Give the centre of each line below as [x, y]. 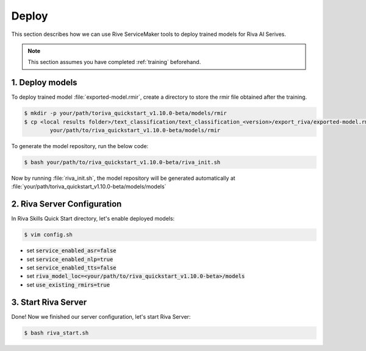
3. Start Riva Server [49, 302]
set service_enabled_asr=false [71, 250]
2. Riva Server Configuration [66, 204]
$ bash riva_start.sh [56, 333]
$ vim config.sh [48, 235]
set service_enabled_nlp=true [70, 259]
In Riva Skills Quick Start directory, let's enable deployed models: [93, 219]
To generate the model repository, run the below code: [80, 146]
